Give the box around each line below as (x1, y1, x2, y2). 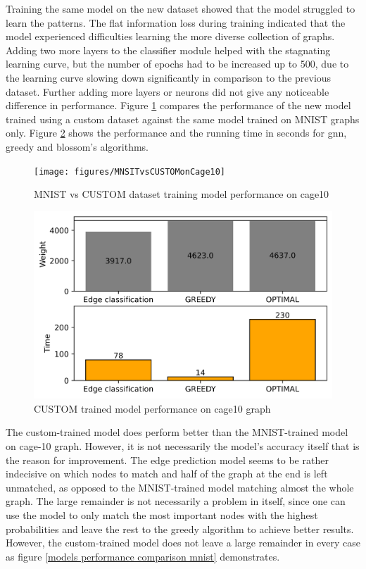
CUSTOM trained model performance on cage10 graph (34, 401, 271, 415)
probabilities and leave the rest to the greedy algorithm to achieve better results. (6, 521, 354, 536)
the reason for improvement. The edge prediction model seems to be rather (6, 452, 329, 467)
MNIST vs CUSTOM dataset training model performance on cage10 (34, 187, 329, 201)
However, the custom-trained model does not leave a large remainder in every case (6, 535, 360, 550)
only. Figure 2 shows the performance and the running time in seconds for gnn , (6, 125, 347, 140)
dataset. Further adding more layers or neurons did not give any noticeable (6, 84, 329, 99)
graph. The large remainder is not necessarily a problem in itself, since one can (6, 494, 346, 508)
